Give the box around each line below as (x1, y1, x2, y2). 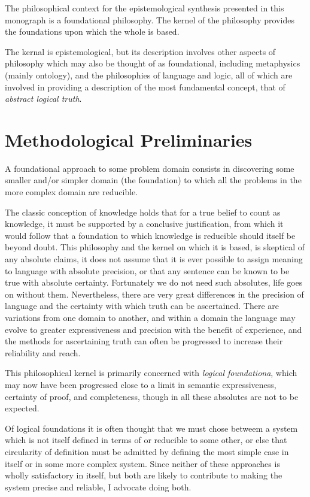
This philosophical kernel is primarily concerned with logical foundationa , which (5, 366, 297, 379)
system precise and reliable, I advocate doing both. (5, 480, 192, 493)
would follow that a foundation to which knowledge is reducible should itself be (5, 229, 296, 241)
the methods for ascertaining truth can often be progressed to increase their (5, 335, 283, 347)
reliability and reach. (5, 346, 81, 359)
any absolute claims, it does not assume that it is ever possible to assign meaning (5, 253, 303, 265)
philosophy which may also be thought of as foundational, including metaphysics (5, 57, 300, 69)
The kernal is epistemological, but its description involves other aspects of (5, 45, 276, 57)
